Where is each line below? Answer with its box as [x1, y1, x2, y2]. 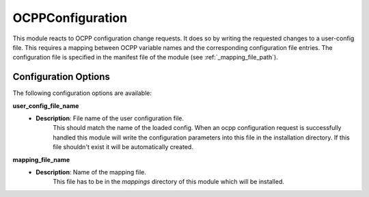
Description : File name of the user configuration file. [36, 114, 184, 122]
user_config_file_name [12, 101, 79, 109]
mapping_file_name [12, 155, 70, 163]
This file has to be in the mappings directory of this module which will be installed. [53, 178, 285, 186]
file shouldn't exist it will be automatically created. [53, 143, 194, 151]
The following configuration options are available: [12, 89, 152, 97]
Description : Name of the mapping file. [36, 168, 146, 176]
